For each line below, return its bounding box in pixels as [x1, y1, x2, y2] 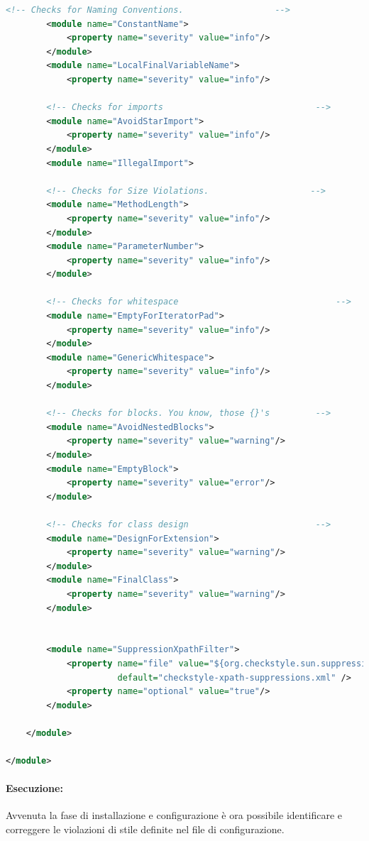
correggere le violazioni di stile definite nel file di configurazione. [6, 822, 285, 837]
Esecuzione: [6, 781, 63, 796]
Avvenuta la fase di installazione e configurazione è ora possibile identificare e [6, 808, 343, 823]
